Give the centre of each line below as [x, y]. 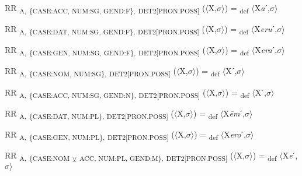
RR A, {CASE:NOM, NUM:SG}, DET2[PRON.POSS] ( [91, 72]
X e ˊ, [290, 155]
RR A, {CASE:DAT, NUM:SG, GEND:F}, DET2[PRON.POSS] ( [105, 29]
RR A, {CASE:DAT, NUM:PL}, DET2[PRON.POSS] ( [89, 114]
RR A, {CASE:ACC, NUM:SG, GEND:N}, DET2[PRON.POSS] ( [105, 93]
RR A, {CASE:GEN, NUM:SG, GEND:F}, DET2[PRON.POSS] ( [105, 51]
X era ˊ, [266, 50]
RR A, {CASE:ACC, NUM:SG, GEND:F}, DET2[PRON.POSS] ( [105, 8]
